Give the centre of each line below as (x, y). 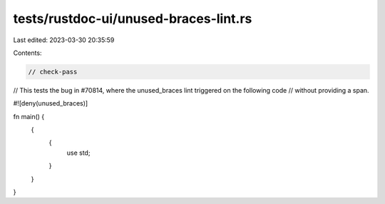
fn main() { (29, 116)
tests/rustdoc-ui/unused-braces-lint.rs (133, 19)
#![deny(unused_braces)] (51, 103)
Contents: (27, 53)
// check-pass (53, 72)
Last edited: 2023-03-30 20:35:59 (64, 40)
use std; (78, 153)
